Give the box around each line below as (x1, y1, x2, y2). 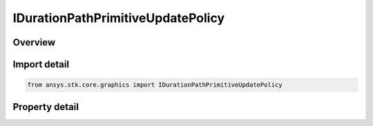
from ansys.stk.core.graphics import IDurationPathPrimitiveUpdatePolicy (27, 81, 283, 89)
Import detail (12, 59, 69, 70)
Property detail (12, 101, 79, 113)
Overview (12, 36, 56, 48)
